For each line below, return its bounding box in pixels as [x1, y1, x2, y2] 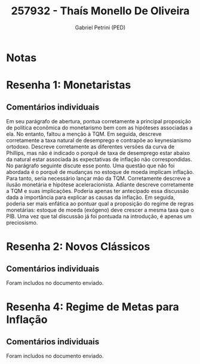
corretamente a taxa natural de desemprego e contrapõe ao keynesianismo [6, 136, 192, 144]
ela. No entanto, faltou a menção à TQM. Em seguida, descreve [6, 130, 162, 138]
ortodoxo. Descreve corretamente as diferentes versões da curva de [6, 143, 175, 150]
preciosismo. [6, 219, 38, 226]
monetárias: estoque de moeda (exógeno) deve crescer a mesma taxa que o [6, 206, 194, 213]
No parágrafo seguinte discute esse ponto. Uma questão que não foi [6, 162, 175, 169]
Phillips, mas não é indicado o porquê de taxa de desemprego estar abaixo [6, 149, 190, 156]
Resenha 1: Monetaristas [6, 79, 131, 92]
